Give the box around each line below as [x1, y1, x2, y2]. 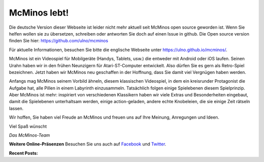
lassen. [9, 105, 24, 111]
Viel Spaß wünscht [9, 123, 47, 129]
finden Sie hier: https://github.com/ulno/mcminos [9, 38, 109, 44]
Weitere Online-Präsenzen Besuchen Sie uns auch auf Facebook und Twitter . [9, 141, 166, 147]
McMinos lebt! [9, 7, 69, 18]
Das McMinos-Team [9, 132, 50, 138]
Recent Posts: [9, 150, 39, 156]
